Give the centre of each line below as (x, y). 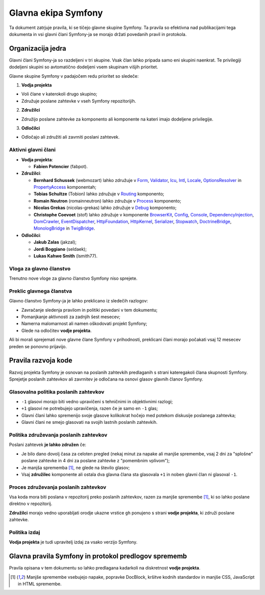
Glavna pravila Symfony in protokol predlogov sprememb (98, 556)
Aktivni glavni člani (32, 150)
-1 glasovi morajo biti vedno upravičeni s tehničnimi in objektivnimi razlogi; (97, 402)
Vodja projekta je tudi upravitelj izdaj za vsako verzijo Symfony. (73, 542)
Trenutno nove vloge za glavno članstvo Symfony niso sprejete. (73, 278)
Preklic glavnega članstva (40, 291)
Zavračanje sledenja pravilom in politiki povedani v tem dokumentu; (90, 310)
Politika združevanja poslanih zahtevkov (58, 435)
